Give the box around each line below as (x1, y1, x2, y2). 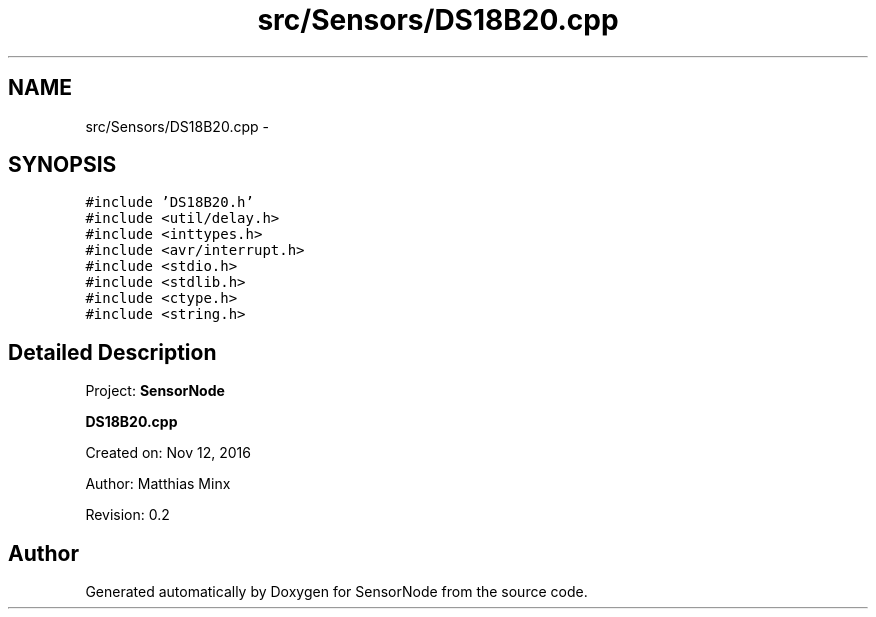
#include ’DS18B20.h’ (85, 194, 254, 211)
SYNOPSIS (8, 152, 117, 178)
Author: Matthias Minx (85, 475, 231, 493)
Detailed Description (8, 339, 217, 365)
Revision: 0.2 (85, 506, 170, 524)
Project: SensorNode (85, 382, 225, 400)
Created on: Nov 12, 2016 (85, 444, 251, 462)
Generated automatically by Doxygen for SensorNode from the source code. (85, 583, 588, 601)
